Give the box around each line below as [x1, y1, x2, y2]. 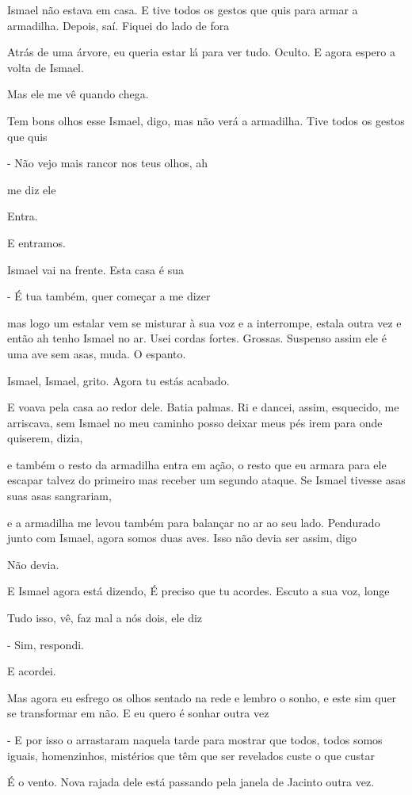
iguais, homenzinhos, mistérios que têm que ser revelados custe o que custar [7, 747, 375, 763]
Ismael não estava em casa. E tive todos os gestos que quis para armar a [7, 2, 358, 17]
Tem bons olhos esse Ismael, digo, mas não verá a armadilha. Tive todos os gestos [7, 112, 405, 128]
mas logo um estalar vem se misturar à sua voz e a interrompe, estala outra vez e [7, 314, 402, 331]
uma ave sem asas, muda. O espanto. [7, 345, 186, 361]
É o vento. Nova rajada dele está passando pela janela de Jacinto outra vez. [7, 774, 375, 790]
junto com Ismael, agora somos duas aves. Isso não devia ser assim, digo [7, 529, 357, 546]
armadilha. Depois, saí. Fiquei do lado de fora [7, 17, 230, 33]
